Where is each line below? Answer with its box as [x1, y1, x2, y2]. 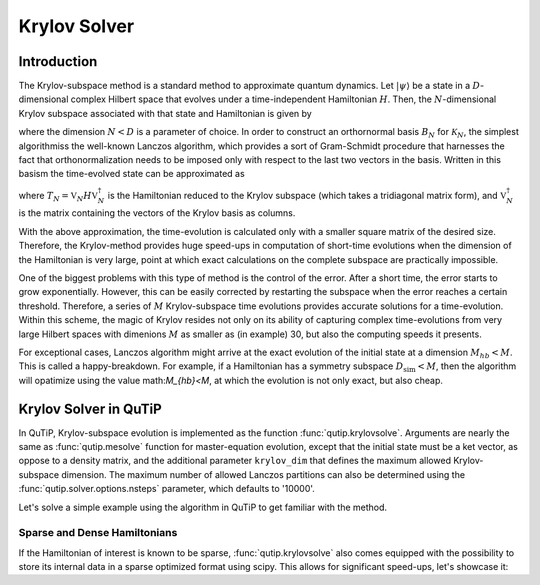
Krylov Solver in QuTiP [18, 400, 162, 417]
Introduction [18, 53, 98, 70]
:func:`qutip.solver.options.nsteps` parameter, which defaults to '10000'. [18, 483, 315, 495]
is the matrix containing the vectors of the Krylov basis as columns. [18, 207, 296, 219]
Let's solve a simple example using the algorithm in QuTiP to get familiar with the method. [18, 501, 388, 513]
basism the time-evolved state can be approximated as [18, 168, 245, 180]
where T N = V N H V [18, 189, 99, 204]
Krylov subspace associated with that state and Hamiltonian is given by [18, 107, 312, 119]
